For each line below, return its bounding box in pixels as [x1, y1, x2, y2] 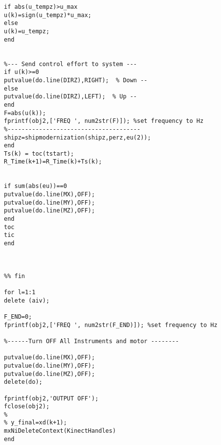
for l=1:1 [4, 288, 36, 296]
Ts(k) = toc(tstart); [4, 150, 74, 157]
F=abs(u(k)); [4, 109, 46, 117]
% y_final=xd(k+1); [4, 419, 67, 426]
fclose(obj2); [4, 403, 50, 410]
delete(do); [4, 378, 43, 386]
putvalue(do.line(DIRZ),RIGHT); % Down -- [4, 76, 148, 84]
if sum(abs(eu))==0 [4, 183, 67, 190]
